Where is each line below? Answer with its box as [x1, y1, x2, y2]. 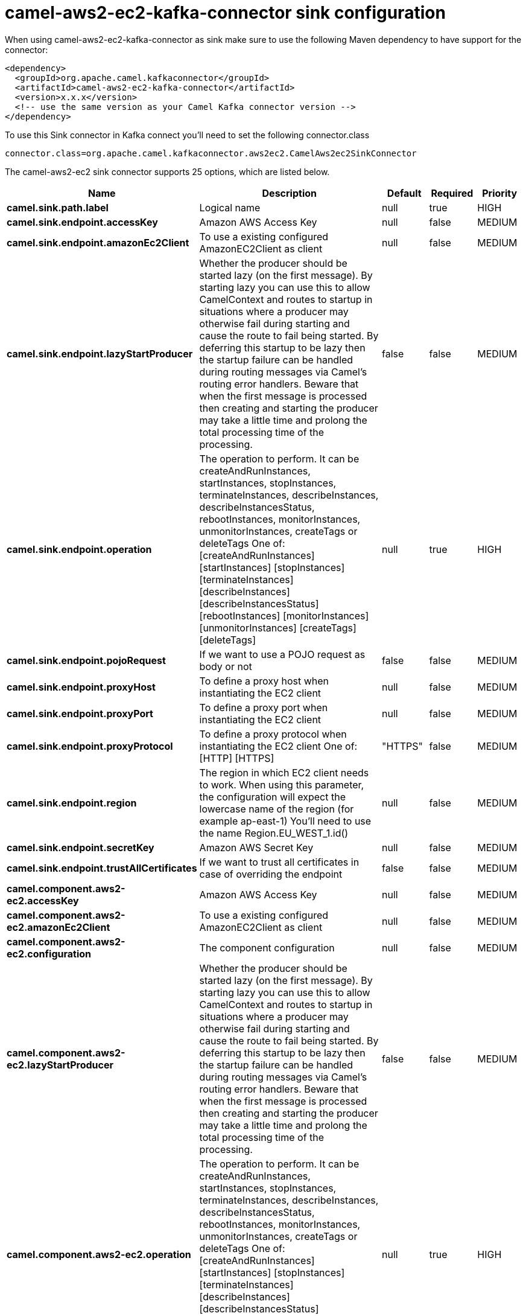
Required [431, 187, 474, 199]
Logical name [199, 201, 261, 214]
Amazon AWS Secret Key [199, 841, 314, 854]
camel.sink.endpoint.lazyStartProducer [7, 347, 193, 360]
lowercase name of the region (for [199, 802, 354, 815]
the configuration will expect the [199, 790, 346, 803]
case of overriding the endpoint [199, 867, 343, 880]
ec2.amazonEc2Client [7, 921, 110, 933]
